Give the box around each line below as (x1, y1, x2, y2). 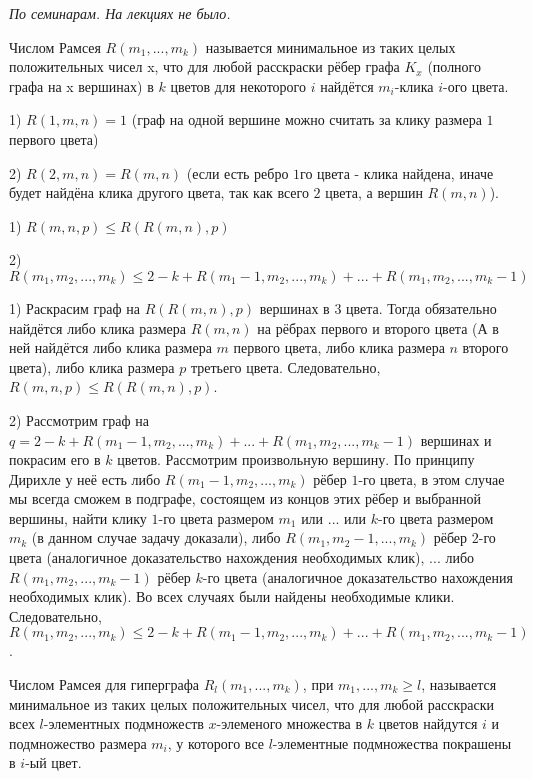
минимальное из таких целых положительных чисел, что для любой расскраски (9, 693, 495, 714)
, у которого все (167, 732, 264, 753)
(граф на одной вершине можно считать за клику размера (131, 109, 482, 130)
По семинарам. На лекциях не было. (9, 3, 231, 23)
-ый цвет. (25, 752, 82, 773)
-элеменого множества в (216, 713, 363, 734)
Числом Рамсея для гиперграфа (9, 674, 199, 695)
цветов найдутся (378, 713, 478, 734)
